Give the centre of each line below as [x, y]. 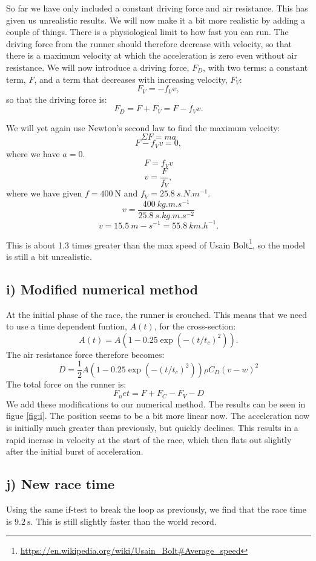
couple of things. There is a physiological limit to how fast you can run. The [147, 32]
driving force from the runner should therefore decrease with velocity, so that [149, 43]
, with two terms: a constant [255, 67]
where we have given [44, 193]
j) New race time [61, 484]
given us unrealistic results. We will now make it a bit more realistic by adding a [156, 20]
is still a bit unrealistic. [49, 256]
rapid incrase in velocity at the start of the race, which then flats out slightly [149, 439]
